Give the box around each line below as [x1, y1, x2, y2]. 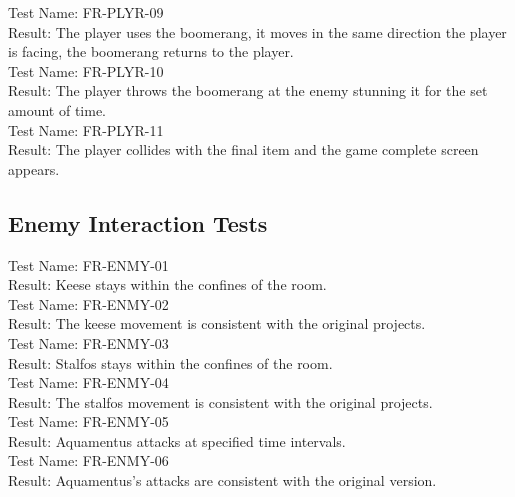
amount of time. [8, 99, 106, 120]
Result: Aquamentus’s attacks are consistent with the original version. [8, 470, 437, 491]
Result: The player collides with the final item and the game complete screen [8, 139, 479, 160]
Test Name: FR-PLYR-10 [8, 60, 164, 81]
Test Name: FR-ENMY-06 [8, 450, 169, 471]
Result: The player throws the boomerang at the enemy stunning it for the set [8, 80, 488, 101]
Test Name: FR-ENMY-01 [8, 254, 169, 275]
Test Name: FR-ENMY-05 [8, 411, 169, 432]
